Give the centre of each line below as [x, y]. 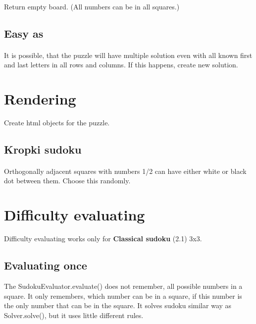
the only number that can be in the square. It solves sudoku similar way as [118, 305]
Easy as [24, 33]
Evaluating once [46, 265]
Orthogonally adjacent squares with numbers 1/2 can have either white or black [125, 171]
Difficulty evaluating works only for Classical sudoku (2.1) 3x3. [103, 239]
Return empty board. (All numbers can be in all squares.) [92, 6]
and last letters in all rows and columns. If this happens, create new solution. [121, 65]
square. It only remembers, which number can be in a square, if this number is [123, 296]
